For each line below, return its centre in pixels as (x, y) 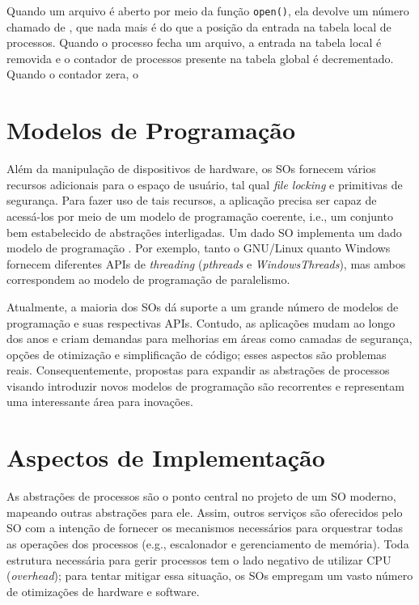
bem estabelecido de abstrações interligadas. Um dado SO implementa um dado (204, 232)
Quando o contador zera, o (73, 74)
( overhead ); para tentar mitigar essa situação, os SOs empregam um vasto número (210, 575)
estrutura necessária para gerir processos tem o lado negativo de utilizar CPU (199, 559)
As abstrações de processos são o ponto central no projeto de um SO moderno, (201, 496)
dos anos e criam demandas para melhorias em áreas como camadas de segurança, (209, 338)
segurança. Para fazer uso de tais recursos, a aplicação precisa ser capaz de (192, 200)
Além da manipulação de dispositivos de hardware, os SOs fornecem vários (191, 169)
